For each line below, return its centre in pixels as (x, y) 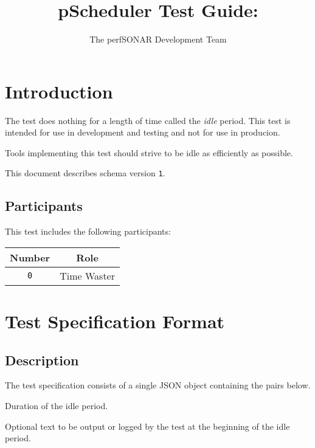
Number (30, 257)
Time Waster (87, 275)
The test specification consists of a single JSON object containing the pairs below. (158, 385)
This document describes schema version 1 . (85, 173)
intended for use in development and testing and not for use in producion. (143, 132)
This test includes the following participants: (88, 231)
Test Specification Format (115, 321)
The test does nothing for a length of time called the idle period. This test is (148, 120)
